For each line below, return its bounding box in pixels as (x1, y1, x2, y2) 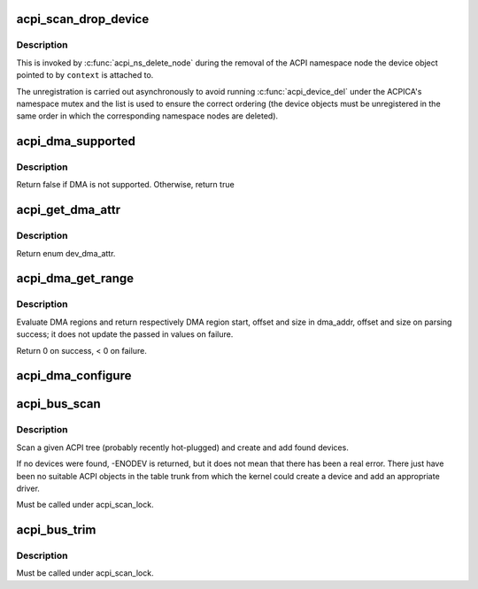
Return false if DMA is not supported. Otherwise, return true (16, 180, 235, 190)
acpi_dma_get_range (16, 271, 135, 287)
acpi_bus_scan (16, 396, 101, 411)
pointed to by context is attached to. (16, 70, 154, 80)
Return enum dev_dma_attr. (16, 248, 116, 258)
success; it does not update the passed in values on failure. (16, 329, 234, 340)
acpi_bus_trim (16, 523, 96, 538)
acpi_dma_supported (16, 134, 136, 149)
